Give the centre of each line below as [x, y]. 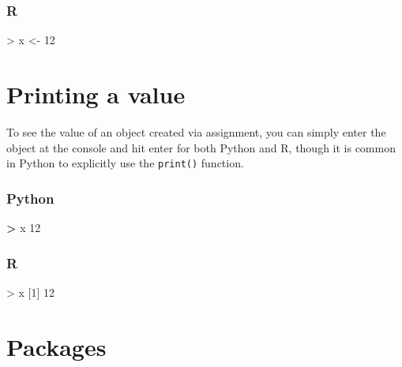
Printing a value [96, 94]
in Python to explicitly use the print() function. [125, 163]
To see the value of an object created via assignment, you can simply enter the [196, 131]
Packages [56, 346]
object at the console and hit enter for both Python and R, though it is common [201, 147]
